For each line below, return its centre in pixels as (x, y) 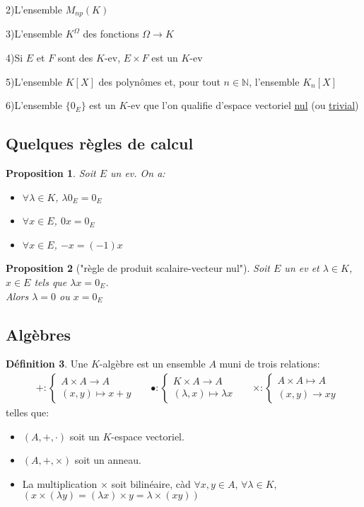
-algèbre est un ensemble (152, 364)
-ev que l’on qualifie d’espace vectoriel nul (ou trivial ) (243, 105)
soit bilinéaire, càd (151, 483)
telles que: (28, 412)
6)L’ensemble (34, 105)
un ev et (302, 268)
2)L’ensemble (34, 9)
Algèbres (39, 334)
